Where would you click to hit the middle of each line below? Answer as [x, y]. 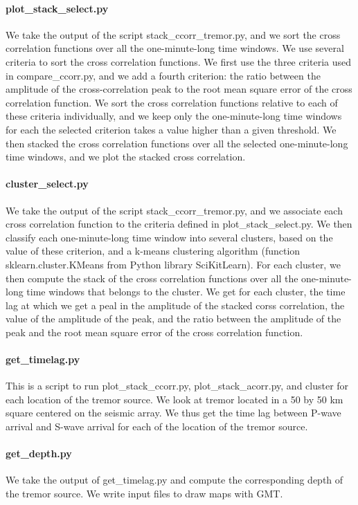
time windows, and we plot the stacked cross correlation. [126, 157]
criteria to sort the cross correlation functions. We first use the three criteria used [179, 61]
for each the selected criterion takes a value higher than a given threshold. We [171, 129]
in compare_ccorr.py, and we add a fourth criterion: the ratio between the [163, 75]
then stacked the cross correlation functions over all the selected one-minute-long [177, 143]
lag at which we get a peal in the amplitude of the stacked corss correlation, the [175, 305]
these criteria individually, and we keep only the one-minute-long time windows [174, 116]
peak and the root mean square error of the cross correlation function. [154, 332]
